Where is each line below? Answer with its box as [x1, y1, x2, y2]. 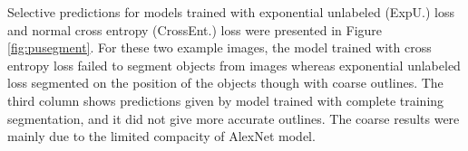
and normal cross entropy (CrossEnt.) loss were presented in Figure [7, 20, 383, 39]
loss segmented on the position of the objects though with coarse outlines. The [7, 73, 444, 92]
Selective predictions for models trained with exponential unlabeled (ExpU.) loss [7, 3, 454, 21]
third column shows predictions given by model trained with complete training [7, 90, 444, 109]
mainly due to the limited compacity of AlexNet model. [7, 127, 316, 146]
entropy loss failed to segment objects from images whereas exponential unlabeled [7, 55, 461, 74]
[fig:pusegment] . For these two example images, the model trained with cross [7, 38, 432, 57]
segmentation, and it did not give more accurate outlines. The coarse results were [7, 109, 460, 127]
